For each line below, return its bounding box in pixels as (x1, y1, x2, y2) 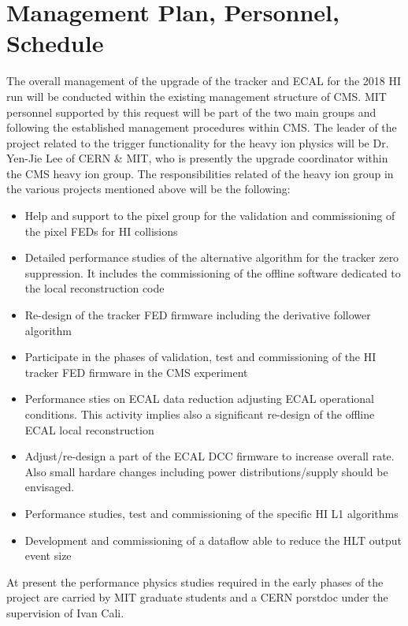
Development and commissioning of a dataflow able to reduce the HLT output (24, 531, 402, 548)
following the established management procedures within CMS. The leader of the (6, 119, 397, 136)
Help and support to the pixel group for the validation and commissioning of (24, 207, 395, 224)
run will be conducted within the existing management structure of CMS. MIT (6, 88, 387, 104)
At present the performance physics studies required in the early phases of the (6, 573, 384, 590)
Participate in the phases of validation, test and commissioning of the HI (24, 348, 376, 365)
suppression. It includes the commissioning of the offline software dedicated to (24, 264, 401, 281)
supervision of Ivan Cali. (6, 604, 124, 620)
